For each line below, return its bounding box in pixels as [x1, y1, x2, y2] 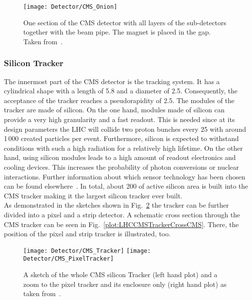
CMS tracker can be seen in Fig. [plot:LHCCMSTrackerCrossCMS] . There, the [4, 219, 239, 229]
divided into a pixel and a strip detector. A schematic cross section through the [4, 209, 240, 219]
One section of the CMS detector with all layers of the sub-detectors [23, 17, 227, 27]
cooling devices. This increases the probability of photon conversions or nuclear [4, 162, 239, 172]
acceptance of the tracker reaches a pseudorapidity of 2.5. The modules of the [4, 95, 235, 105]
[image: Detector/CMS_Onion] [23, 3, 118, 10]
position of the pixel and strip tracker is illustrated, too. [4, 229, 171, 239]
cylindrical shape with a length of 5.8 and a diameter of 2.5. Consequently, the [4, 86, 237, 96]
